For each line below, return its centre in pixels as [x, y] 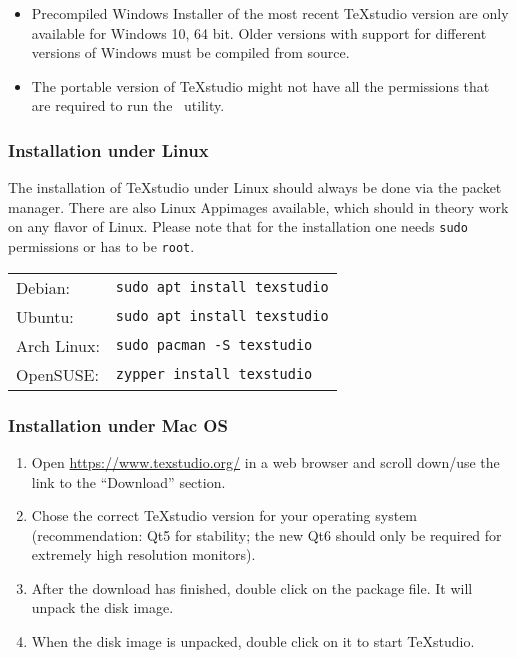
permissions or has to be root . [101, 246]
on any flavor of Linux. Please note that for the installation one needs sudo [238, 226]
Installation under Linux [108, 149]
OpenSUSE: [57, 374]
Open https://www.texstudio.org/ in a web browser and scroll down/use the [265, 461]
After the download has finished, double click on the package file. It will [252, 587]
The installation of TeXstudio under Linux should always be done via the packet [255, 187]
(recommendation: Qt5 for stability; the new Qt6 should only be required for [266, 534]
